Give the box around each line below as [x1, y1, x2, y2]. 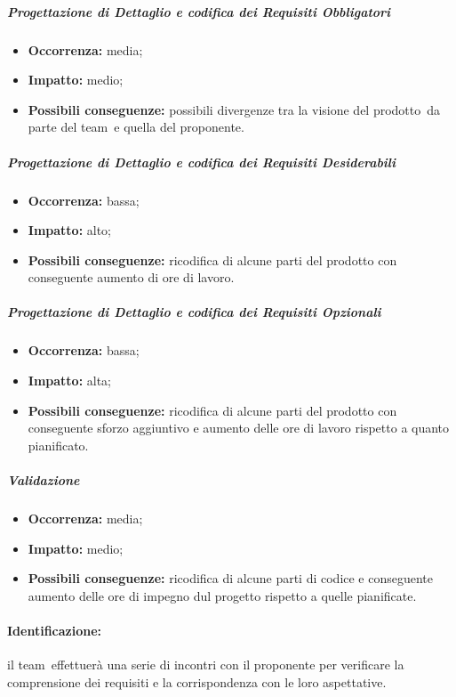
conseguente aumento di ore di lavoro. [28, 268, 235, 287]
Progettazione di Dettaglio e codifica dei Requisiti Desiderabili [7, 152, 396, 171]
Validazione [7, 471, 80, 489]
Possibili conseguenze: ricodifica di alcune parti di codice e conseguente [28, 569, 434, 588]
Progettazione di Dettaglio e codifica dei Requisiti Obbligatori [7, 2, 391, 20]
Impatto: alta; [28, 371, 112, 390]
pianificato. [28, 435, 89, 454]
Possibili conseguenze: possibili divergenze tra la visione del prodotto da [28, 100, 441, 118]
